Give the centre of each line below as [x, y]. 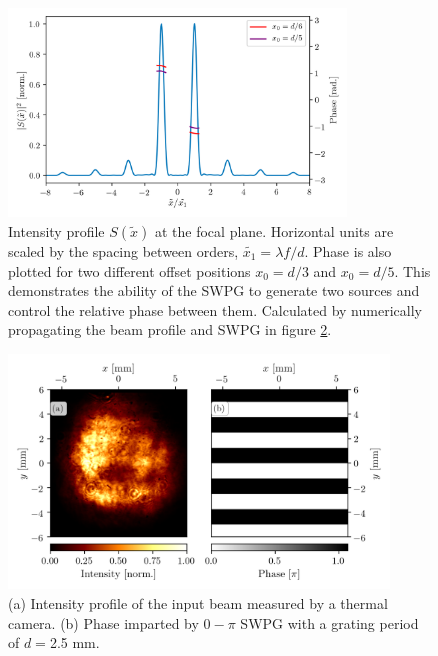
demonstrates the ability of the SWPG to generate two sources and [214, 290]
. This [412, 270]
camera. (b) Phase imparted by [103, 622]
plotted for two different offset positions [129, 270]
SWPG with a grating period [329, 622]
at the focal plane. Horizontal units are [274, 230]
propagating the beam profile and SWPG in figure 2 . [170, 329]
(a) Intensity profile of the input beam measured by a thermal [198, 602]
